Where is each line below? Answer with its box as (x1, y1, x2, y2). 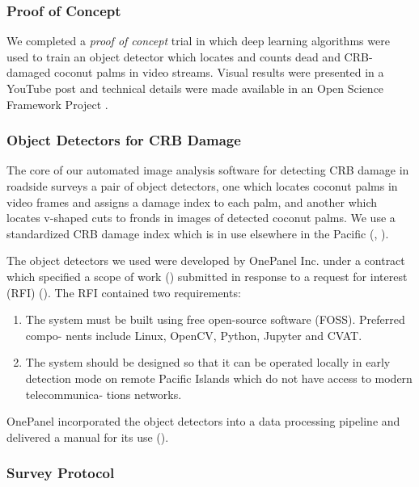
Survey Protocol (6, 463, 115, 483)
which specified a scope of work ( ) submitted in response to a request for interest (6, 267, 408, 284)
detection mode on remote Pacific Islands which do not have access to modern (25, 369, 413, 386)
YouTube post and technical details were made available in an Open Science (6, 80, 384, 96)
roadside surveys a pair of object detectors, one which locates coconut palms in (6, 178, 398, 194)
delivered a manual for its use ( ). (6, 428, 169, 445)
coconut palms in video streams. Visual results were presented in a (54, 64, 384, 81)
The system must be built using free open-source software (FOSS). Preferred (25, 311, 405, 328)
